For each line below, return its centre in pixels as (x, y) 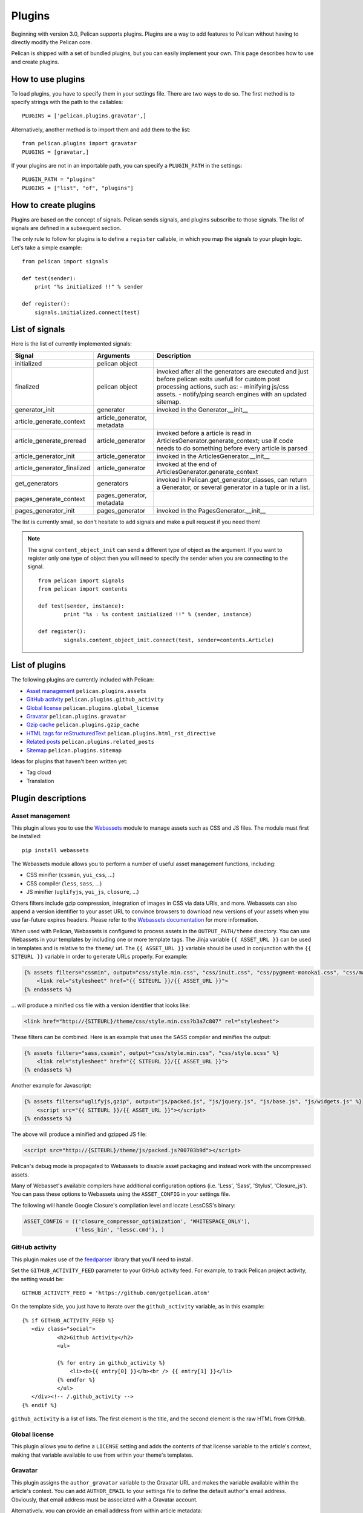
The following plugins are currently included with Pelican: (83, 680)
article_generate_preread (51, 441)
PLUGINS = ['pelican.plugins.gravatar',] (84, 116)
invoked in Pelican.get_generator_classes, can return (232, 479)
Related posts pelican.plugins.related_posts (90, 742)
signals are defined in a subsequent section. (66, 228)
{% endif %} (40, 1405)
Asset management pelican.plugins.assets (86, 691)
